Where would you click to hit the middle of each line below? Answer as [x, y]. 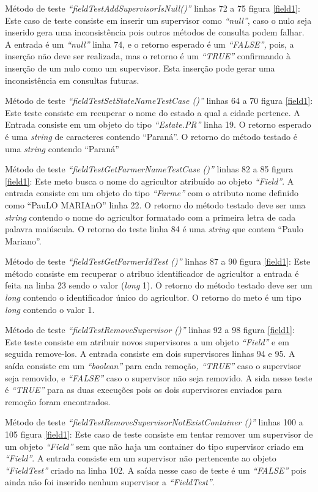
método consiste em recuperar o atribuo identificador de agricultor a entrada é [152, 273]
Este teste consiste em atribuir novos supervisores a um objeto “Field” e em [147, 341]
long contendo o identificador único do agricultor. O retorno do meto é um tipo [153, 297]
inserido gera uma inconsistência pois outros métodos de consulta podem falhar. [155, 32]
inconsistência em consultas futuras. [72, 80]
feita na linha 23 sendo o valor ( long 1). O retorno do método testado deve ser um [159, 285]
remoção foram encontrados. [58, 401]
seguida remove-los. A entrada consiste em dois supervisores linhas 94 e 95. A [150, 354]
